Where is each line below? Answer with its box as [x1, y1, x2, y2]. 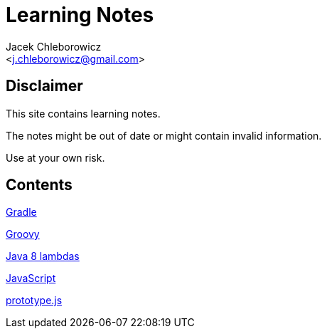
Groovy [6, 228, 40, 241]
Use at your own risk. [6, 151, 105, 164]
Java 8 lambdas [6, 250, 80, 263]
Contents [6, 176, 73, 194]
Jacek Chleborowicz [6, 40, 102, 53]
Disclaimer [6, 77, 83, 95]
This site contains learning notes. [6, 107, 161, 120]
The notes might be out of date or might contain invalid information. [6, 129, 322, 142]
